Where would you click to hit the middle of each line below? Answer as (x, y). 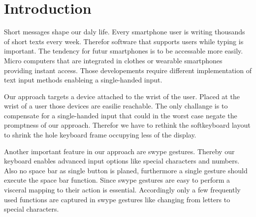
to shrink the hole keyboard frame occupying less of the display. (100, 135)
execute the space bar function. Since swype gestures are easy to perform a (117, 180)
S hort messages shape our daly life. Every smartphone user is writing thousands (125, 32)
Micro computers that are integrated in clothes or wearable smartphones (113, 60)
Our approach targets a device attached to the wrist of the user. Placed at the (122, 96)
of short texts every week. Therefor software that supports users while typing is (124, 41)
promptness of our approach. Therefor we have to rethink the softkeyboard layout (127, 125)
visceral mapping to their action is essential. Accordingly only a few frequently (122, 190)
